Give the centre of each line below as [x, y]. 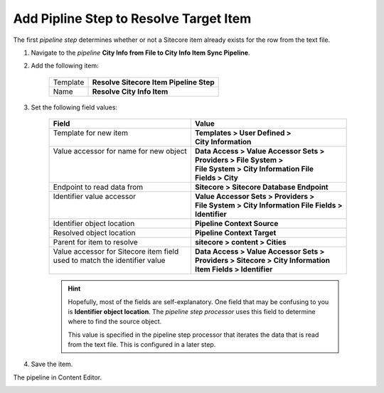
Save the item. [52, 364]
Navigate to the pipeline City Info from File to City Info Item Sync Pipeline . [140, 53]
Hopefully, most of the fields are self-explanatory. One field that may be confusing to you [198, 301]
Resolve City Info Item [130, 91]
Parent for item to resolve [95, 242]
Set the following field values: [74, 107]
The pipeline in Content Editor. [58, 377]
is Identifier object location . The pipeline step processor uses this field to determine [192, 311]
